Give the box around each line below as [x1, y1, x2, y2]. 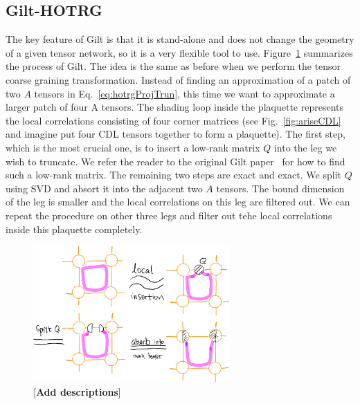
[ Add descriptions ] [33, 385, 121, 399]
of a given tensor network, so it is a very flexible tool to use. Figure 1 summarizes [6, 45, 353, 59]
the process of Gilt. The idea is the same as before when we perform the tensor [6, 59, 341, 73]
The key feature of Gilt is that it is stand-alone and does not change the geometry [6, 32, 354, 46]
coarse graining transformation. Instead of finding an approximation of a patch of [6, 72, 351, 86]
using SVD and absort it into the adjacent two [6, 181, 203, 195]
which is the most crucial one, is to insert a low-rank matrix [6, 140, 260, 154]
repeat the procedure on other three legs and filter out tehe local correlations [6, 208, 332, 222]
